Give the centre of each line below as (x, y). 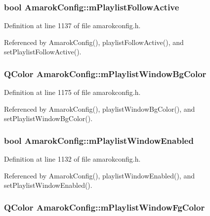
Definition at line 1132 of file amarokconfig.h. (72, 159)
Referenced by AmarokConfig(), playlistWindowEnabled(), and (99, 175)
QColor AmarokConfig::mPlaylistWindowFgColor (105, 207)
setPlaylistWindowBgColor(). (48, 118)
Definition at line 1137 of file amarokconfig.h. (72, 25)
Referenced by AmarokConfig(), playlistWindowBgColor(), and (100, 108)
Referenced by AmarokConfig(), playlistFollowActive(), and (94, 42)
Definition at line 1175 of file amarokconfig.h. (72, 92)
